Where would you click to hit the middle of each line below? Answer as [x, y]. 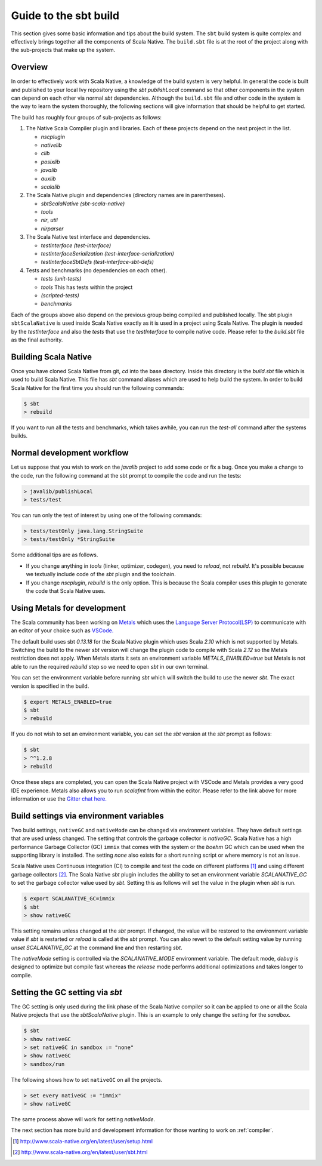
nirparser [52, 228]
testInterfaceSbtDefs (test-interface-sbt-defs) [97, 262]
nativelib [51, 145]
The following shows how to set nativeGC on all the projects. [87, 1079]
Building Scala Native [52, 357]
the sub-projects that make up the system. [63, 50]
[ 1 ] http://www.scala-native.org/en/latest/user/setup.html [83, 1141]
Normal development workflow [70, 453]
